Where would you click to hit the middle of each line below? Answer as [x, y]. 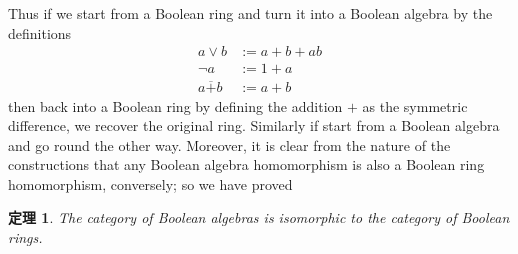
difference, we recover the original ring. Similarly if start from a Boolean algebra [254, 125]
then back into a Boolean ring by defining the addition [175, 105]
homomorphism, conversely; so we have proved [150, 183]
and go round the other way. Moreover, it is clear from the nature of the [229, 144]
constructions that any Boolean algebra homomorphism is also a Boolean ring [246, 164]
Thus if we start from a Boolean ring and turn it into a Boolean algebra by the [250, 13]
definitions [40, 32]
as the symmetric [415, 105]
